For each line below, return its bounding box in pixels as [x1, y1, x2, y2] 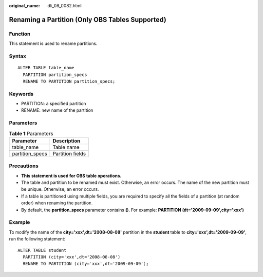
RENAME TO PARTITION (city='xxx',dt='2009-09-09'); [22, 261, 149, 267]
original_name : [9, 3, 40, 8]
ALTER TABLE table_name [18, 65, 75, 71]
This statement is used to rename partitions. [9, 40, 97, 46]
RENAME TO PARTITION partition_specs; [22, 79, 115, 84]
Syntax [9, 53, 26, 59]
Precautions [9, 162, 38, 169]
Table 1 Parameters [9, 130, 54, 137]
